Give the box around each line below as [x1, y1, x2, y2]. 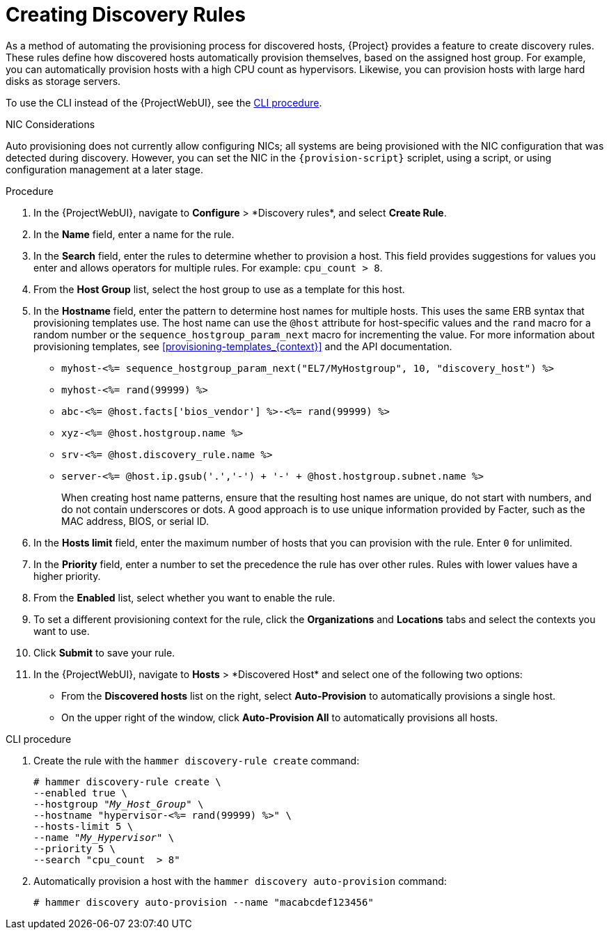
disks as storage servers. [6, 74, 121, 87]
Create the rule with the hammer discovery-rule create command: [33, 754, 360, 767]
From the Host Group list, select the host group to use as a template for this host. [33, 283, 405, 295]
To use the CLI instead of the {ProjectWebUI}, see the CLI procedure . [6, 96, 322, 109]
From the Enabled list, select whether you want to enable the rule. [33, 591, 335, 604]
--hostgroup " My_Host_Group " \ [33, 798, 204, 810]
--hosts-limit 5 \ [33, 820, 134, 832]
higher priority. [33, 569, 101, 582]
